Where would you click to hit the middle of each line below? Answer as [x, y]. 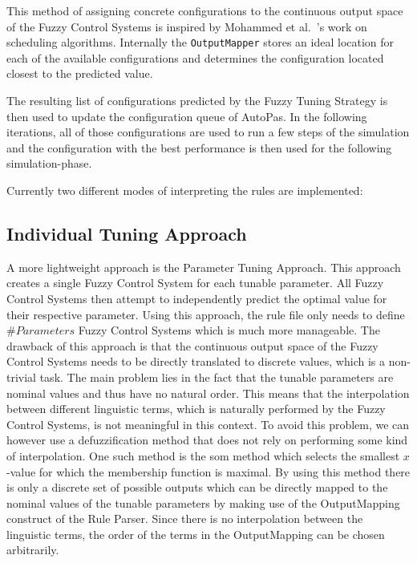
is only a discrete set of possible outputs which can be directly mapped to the [197, 487]
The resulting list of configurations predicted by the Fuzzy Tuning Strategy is [197, 101]
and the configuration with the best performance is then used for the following [199, 147]
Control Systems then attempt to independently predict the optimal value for [197, 298]
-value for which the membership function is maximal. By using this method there [208, 471]
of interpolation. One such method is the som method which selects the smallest [203, 455]
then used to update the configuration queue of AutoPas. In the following [187, 116]
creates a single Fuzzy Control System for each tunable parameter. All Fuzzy [195, 283]
